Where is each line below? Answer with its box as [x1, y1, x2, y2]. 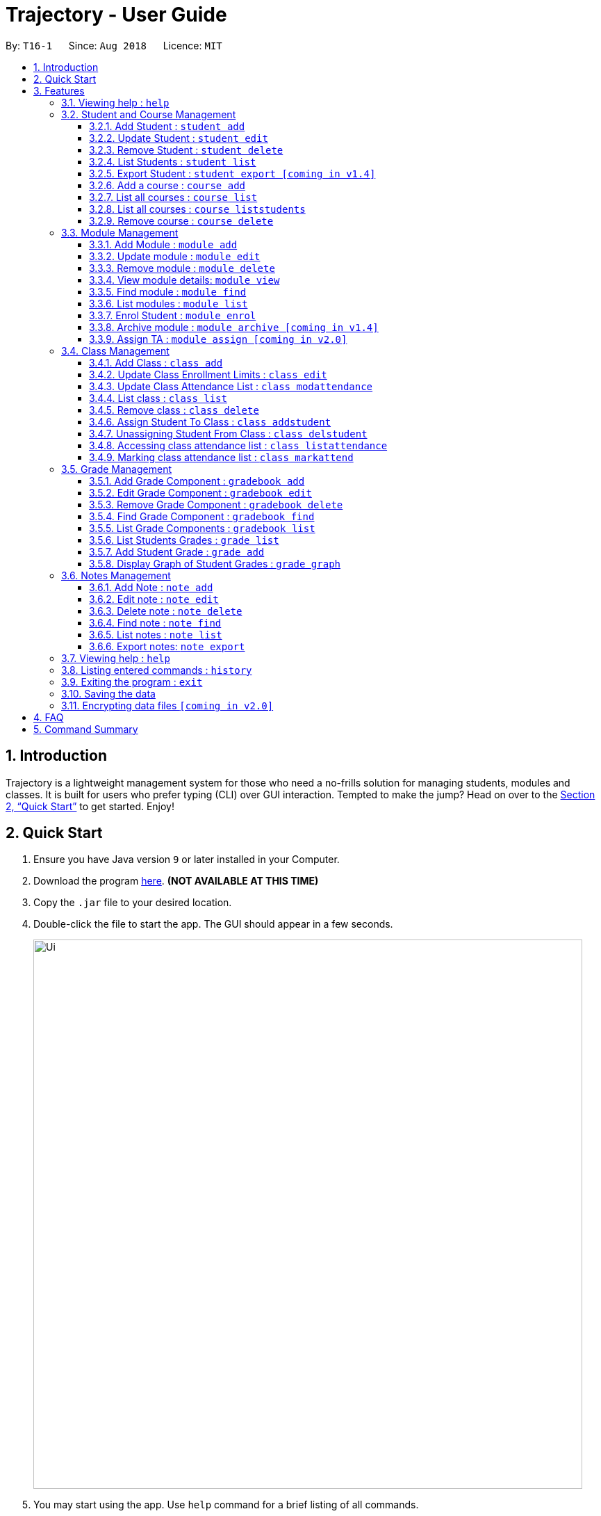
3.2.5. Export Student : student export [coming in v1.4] [89, 167, 376, 179]
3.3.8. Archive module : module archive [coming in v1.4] [89, 321, 379, 333]
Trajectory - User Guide [6, 3, 227, 26]
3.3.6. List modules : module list [89, 297, 248, 309]
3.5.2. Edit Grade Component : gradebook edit [89, 486, 312, 499]
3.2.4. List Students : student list [89, 155, 256, 168]
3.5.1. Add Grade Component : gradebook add [89, 474, 305, 487]
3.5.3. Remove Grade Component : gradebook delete [89, 498, 343, 510]
